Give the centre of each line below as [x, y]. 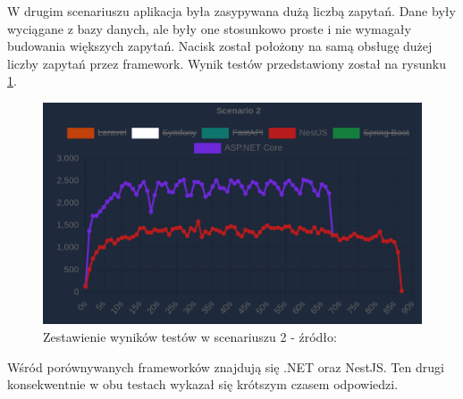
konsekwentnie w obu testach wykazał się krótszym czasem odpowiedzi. [203, 384]
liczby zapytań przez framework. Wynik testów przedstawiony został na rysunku [227, 63]
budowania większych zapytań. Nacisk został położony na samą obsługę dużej [220, 46]
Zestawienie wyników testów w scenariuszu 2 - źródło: [190, 337]
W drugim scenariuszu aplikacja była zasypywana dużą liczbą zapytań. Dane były [231, 11]
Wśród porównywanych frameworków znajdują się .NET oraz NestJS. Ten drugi [226, 366]
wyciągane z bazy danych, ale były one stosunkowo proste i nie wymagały [209, 28]
